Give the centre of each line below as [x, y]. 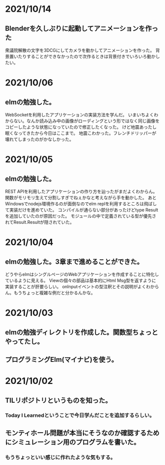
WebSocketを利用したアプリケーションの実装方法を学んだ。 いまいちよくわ [82, 115]
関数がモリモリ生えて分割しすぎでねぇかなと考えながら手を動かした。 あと [81, 198]
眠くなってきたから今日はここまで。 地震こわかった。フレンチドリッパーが [81, 133]
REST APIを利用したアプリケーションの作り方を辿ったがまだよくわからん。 [81, 191]
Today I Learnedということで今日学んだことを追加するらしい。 [80, 415]
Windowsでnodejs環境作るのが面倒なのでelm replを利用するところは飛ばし [81, 204]
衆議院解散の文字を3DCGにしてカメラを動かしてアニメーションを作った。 [80, 50]
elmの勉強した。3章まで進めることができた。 [74, 261]
